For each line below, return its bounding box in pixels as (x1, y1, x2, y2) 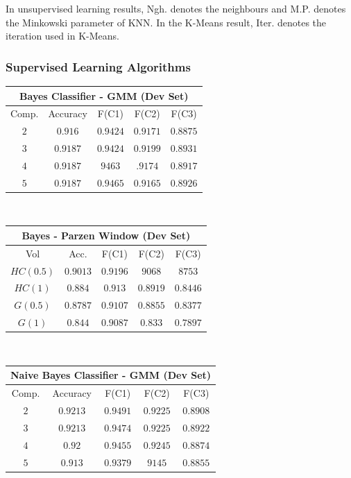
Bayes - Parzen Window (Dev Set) (22, 228, 191, 242)
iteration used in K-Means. (6, 28, 119, 43)
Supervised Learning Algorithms (6, 58, 191, 75)
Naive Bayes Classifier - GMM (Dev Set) (10, 368, 212, 382)
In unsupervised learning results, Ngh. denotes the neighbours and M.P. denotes (6, 1, 346, 15)
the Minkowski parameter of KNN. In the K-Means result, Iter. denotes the (6, 15, 327, 29)
